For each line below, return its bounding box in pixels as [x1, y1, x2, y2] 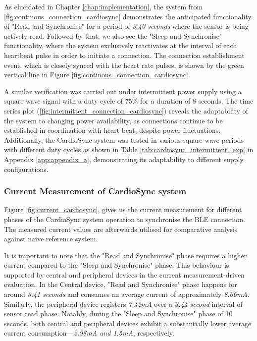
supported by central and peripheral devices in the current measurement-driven [4, 269, 245, 280]
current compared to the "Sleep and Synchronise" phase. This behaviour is [4, 260, 229, 270]
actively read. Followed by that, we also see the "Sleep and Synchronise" [4, 30, 222, 41]
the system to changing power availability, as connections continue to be [4, 115, 223, 125]
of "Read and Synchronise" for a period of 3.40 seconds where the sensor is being [4, 21, 249, 31]
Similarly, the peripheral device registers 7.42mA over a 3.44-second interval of [4, 298, 243, 309]
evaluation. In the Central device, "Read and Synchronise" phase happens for [4, 279, 237, 289]
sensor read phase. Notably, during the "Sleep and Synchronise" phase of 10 [4, 308, 233, 319]
